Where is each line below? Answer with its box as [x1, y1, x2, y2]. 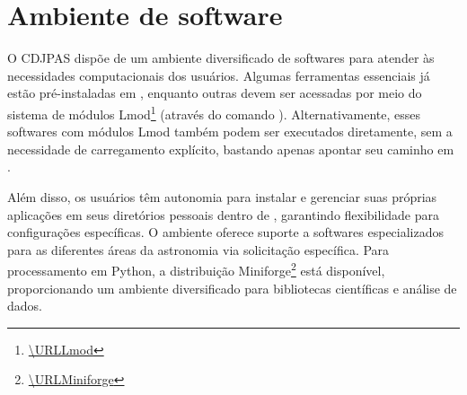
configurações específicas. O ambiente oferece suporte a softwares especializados [7, 223, 445, 241]
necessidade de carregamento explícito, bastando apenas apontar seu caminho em [7, 139, 454, 158]
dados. [7, 296, 42, 315]
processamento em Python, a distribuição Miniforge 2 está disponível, [7, 259, 385, 279]
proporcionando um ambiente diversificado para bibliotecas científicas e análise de [7, 278, 457, 297]
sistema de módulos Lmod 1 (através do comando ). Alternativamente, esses [7, 101, 421, 123]
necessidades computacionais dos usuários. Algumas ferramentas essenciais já [7, 66, 430, 84]
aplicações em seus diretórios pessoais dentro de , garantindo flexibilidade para [7, 205, 440, 224]
